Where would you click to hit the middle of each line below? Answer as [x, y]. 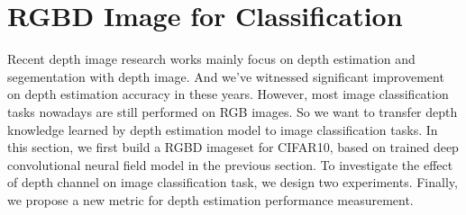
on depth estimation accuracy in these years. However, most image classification [228, 94]
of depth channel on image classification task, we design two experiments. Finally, [233, 182]
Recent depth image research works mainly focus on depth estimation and [211, 59]
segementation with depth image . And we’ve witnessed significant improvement [226, 76]
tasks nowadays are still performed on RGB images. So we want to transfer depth [233, 111]
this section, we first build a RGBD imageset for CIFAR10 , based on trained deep [233, 147]
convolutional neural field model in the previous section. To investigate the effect [230, 164]
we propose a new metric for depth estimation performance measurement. [210, 199]
